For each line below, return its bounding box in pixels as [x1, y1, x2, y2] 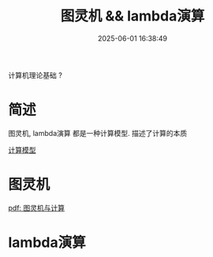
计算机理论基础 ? [8, 70, 63, 79]
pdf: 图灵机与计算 [8, 203, 65, 212]
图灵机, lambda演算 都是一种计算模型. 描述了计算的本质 [8, 128, 188, 138]
